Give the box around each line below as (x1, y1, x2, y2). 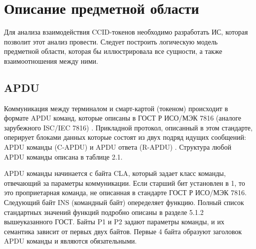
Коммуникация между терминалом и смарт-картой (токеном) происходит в (4, 103, 228, 113)
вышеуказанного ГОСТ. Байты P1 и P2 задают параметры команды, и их (4, 216, 224, 227)
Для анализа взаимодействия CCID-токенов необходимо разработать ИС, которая (4, 27, 248, 37)
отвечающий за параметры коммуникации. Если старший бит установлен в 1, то (4, 177, 245, 188)
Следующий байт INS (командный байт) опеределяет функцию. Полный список (4, 197, 244, 207)
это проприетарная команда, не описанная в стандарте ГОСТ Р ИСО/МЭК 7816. (4, 187, 247, 198)
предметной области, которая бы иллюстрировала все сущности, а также (4, 46, 222, 56)
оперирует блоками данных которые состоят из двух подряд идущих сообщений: (4, 132, 246, 142)
